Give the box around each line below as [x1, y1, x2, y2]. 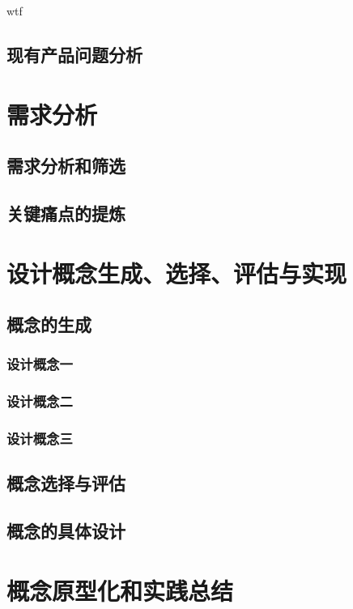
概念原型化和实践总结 [6, 573, 234, 607]
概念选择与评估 [6, 471, 125, 496]
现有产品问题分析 [6, 41, 142, 66]
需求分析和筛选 [6, 153, 125, 178]
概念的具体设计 [6, 518, 125, 543]
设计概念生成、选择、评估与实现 [6, 256, 347, 289]
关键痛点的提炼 [6, 200, 125, 225]
